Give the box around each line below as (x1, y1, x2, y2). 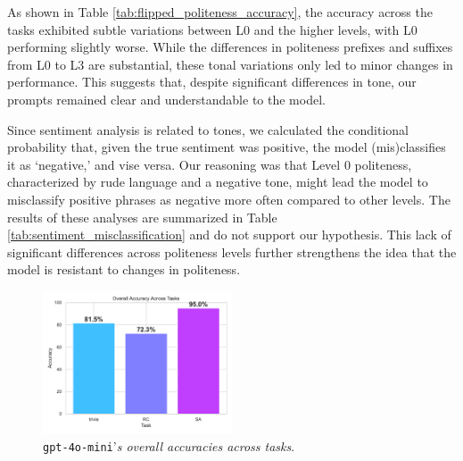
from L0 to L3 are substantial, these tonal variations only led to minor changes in (7, 54, 453, 73)
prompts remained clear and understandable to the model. (7, 89, 326, 108)
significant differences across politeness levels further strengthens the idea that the (7, 242, 457, 261)
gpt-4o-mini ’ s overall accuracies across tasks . (43, 436, 295, 455)
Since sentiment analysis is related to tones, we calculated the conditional (7, 120, 409, 138)
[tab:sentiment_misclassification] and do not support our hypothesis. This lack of (7, 225, 451, 244)
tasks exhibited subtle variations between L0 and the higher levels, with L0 (7, 20, 418, 38)
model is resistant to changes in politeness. (7, 260, 241, 279)
